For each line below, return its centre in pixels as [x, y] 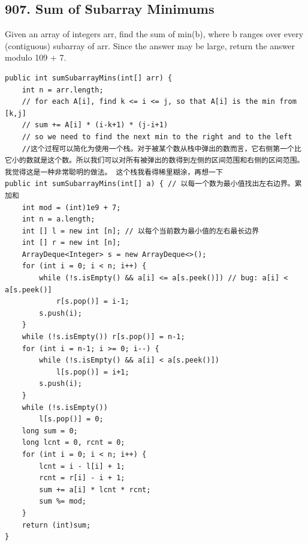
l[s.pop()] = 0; [71, 419]
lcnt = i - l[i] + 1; [82, 466]
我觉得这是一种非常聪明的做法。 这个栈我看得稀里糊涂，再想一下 [114, 172]
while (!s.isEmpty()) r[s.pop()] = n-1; [103, 337]
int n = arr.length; [63, 90]
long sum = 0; [50, 431]
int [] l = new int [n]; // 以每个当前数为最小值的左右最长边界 [141, 231]
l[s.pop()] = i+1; [93, 372]
